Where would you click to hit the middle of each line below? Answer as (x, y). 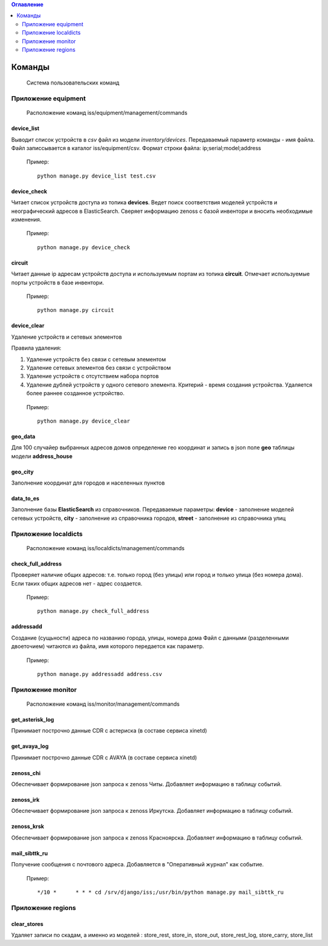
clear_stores (27, 924)
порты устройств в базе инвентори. (58, 282)
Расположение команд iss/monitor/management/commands (103, 704)
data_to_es (25, 499)
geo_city (22, 472)
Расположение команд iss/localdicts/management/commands (106, 548)
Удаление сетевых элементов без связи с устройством (99, 367)
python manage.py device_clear (84, 421)
